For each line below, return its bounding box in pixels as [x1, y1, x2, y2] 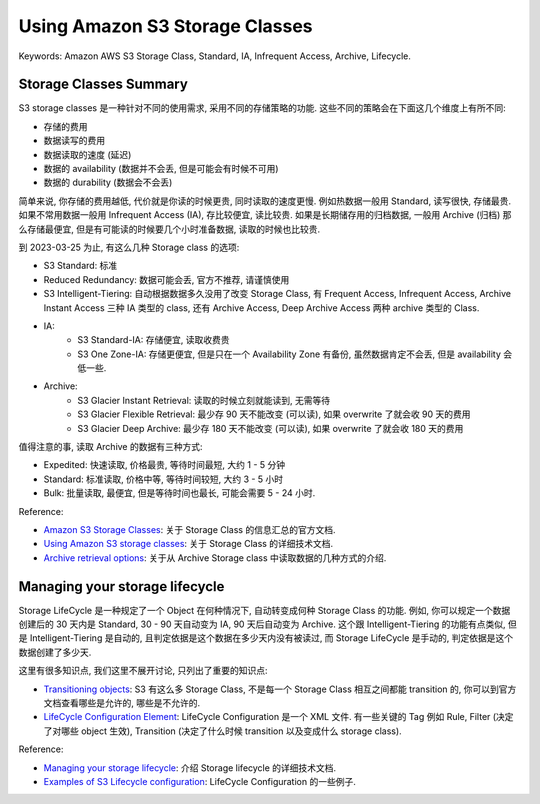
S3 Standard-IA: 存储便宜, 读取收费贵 [77, 334, 230, 346]
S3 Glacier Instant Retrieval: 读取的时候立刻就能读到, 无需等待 [77, 394, 330, 406]
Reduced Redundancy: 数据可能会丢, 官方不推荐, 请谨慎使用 [43, 273, 290, 285]
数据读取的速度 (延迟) [43, 148, 132, 160]
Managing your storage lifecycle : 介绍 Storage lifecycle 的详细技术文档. [43, 761, 337, 774]
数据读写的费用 [43, 135, 105, 147]
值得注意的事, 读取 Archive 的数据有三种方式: [18, 441, 203, 453]
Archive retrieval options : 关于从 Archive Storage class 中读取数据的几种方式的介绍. [43, 551, 387, 564]
